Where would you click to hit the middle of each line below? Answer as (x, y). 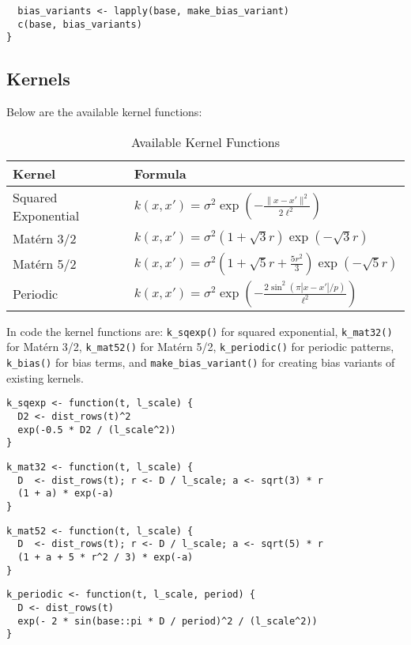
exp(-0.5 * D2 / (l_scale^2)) (97, 430)
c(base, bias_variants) (80, 24)
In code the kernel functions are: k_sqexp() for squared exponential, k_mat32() (200, 331)
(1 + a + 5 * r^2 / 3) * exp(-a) (106, 557)
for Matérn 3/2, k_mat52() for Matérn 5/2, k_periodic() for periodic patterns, (200, 347)
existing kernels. (45, 377)
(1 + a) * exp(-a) (66, 494)
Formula (160, 173)
